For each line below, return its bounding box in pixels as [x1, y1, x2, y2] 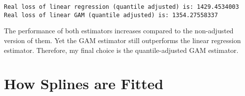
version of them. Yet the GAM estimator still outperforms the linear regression [4, 35, 241, 45]
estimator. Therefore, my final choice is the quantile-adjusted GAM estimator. [4, 45, 239, 55]
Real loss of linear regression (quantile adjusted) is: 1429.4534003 [4, 3, 239, 10]
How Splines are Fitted [4, 73, 164, 94]
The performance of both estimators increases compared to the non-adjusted [4, 25, 234, 36]
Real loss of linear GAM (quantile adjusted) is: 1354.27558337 [4, 11, 218, 19]
